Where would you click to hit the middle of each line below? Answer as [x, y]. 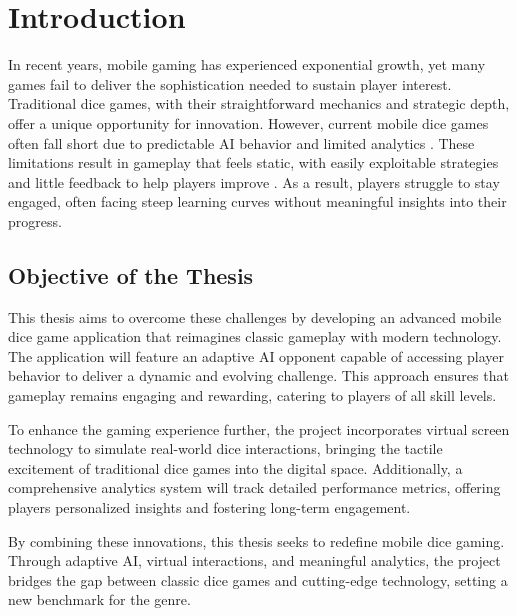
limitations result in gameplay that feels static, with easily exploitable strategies [253, 162]
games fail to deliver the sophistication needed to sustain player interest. [230, 83]
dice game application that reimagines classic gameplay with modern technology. [255, 336]
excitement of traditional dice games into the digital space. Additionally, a [235, 467]
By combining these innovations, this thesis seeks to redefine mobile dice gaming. [256, 540]
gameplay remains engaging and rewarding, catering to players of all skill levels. [252, 395]
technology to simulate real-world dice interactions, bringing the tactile [225, 448]
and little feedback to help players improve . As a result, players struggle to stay [254, 181]
